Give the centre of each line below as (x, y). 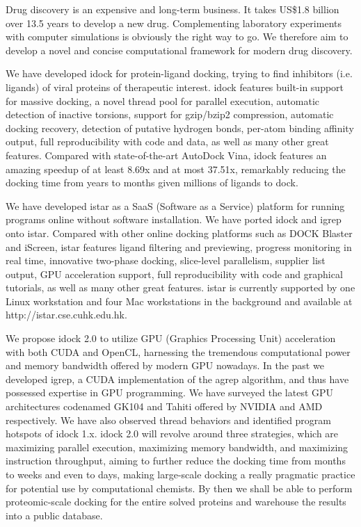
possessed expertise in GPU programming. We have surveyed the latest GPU (170, 392)
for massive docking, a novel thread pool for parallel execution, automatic (163, 100)
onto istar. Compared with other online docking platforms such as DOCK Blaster (179, 233)
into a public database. (54, 515)
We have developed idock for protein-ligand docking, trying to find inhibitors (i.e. (179, 73)
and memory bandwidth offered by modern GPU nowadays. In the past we (165, 365)
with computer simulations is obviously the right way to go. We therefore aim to (177, 37)
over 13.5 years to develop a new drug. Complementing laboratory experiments (174, 23)
